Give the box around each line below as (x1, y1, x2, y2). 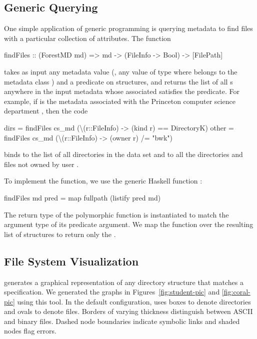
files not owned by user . (4, 158, 79, 169)
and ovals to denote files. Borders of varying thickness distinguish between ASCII (4, 306, 253, 316)
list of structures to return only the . (4, 228, 116, 239)
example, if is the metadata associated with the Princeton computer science (4, 95, 235, 106)
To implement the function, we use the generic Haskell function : (4, 175, 202, 186)
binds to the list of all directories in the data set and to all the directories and (4, 149, 243, 159)
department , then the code (4, 105, 88, 116)
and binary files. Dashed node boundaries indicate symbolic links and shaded (4, 315, 240, 326)
